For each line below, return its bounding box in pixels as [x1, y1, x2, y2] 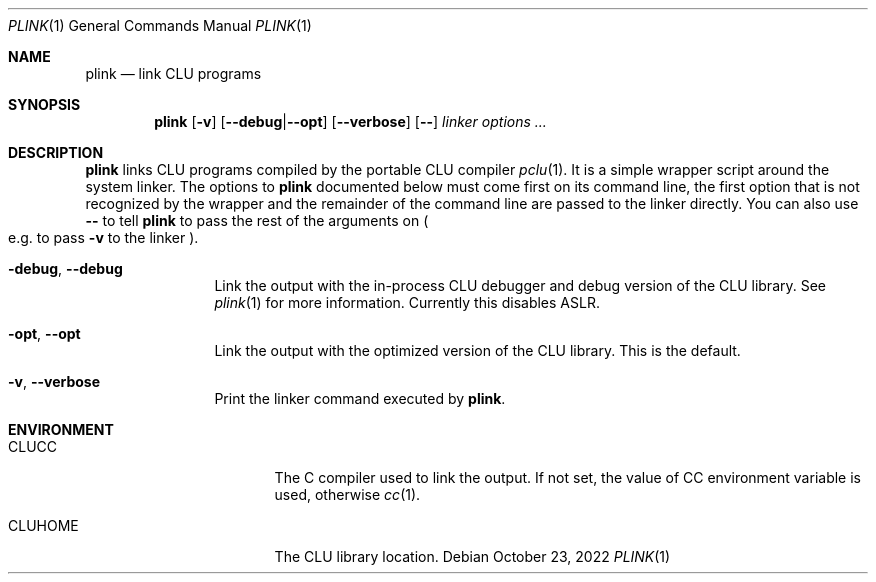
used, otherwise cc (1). [274, 486, 421, 503]
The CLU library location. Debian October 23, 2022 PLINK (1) [274, 548, 671, 565]
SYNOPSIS [8, 96, 81, 113]
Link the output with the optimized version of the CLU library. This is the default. [214, 342, 741, 359]
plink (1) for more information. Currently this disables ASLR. [214, 294, 600, 311]
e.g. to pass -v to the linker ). [8, 229, 199, 246]
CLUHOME [8, 517, 79, 534]
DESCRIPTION [8, 144, 104, 161]
